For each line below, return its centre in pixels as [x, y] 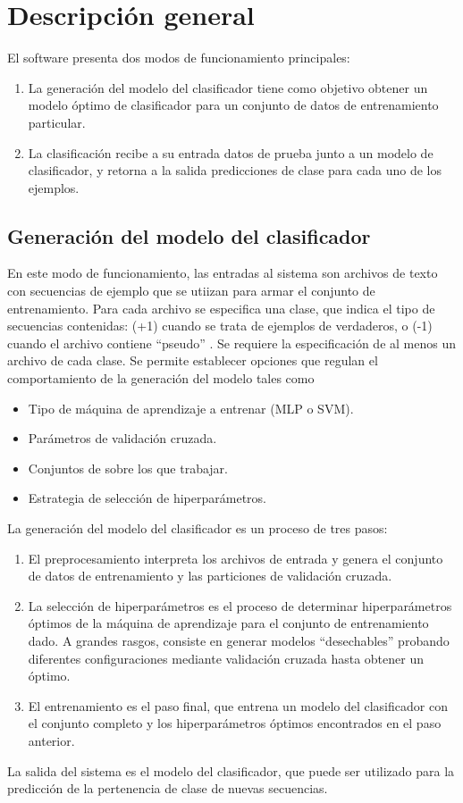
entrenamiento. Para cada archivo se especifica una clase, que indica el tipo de [221, 308]
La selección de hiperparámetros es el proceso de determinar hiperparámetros [240, 605]
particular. [57, 122]
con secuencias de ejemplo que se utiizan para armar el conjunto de [191, 291]
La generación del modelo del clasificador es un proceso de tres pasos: [198, 528]
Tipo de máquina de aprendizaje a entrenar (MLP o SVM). [191, 408]
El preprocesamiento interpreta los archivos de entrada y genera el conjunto [236, 558]
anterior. [51, 740]
